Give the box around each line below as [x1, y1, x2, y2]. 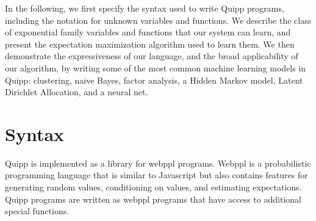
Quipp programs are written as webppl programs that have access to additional [5, 192, 301, 205]
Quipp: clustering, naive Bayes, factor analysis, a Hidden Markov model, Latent [5, 73, 303, 86]
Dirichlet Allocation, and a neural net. [5, 85, 148, 98]
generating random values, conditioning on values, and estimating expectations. [5, 181, 302, 194]
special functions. [5, 205, 70, 217]
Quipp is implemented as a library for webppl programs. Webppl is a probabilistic [5, 156, 311, 169]
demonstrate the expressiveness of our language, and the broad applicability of [5, 49, 298, 62]
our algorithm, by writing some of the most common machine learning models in [5, 61, 306, 74]
